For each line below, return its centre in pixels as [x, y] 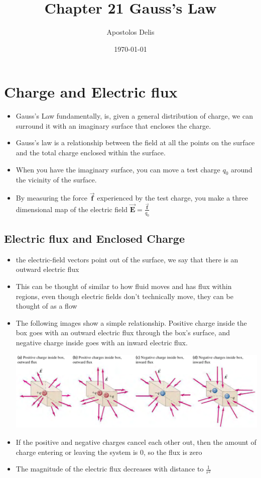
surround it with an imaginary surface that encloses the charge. [113, 125]
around [242, 169]
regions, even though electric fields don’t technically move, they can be [124, 296]
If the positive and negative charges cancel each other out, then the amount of [136, 442]
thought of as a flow [46, 306]
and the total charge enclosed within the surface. [91, 153]
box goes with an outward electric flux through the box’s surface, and [123, 332]
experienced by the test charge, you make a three [172, 198]
